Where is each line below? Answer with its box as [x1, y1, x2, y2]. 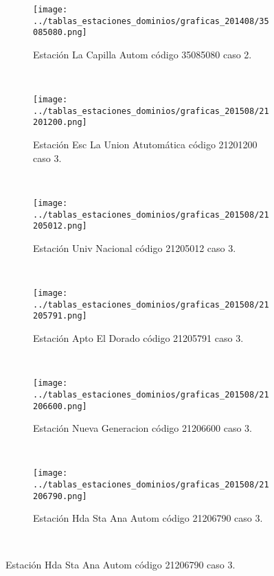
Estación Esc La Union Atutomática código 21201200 [33, 137, 258, 152]
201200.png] [33, 117, 87, 128]
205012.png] [33, 221, 87, 231]
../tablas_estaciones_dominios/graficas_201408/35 [33, 16, 269, 26]
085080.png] [33, 27, 87, 38]
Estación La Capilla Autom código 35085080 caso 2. [33, 47, 252, 61]
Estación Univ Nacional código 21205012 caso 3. [33, 240, 236, 255]
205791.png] [33, 311, 87, 321]
